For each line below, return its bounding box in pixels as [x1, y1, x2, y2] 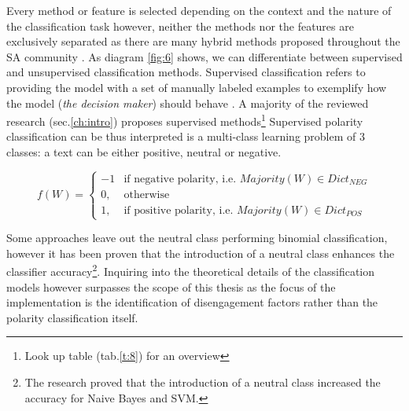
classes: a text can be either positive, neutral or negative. [6, 144, 282, 160]
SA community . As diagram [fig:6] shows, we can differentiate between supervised [6, 48, 403, 64]
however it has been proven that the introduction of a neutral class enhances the [6, 244, 395, 261]
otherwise [123, 189, 170, 200]
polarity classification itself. [6, 309, 138, 325]
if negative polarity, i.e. [123, 173, 237, 185]
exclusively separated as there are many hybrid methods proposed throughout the [6, 33, 400, 50]
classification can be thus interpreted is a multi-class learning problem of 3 [6, 128, 365, 145]
